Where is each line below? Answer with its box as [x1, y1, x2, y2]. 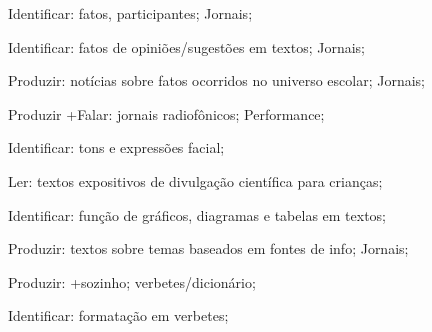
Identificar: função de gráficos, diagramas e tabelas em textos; [8, 204, 387, 225]
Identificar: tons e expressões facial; [8, 137, 225, 158]
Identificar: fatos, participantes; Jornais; [8, 3, 253, 23]
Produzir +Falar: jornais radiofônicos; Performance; [8, 103, 325, 124]
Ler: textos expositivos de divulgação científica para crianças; [8, 170, 383, 191]
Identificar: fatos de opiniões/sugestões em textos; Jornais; [8, 36, 366, 57]
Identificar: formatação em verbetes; [8, 305, 229, 326]
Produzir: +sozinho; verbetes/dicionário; [8, 271, 256, 292]
